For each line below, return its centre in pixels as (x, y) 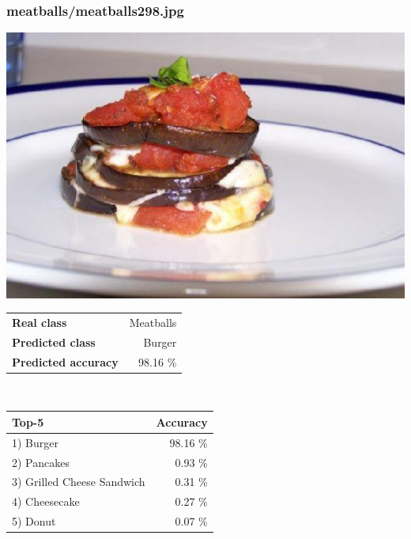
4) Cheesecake (46, 501)
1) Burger (35, 442)
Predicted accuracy (65, 361)
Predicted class (54, 342)
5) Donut (34, 521)
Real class (40, 322)
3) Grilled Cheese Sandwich (79, 482)
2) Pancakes (41, 462)
